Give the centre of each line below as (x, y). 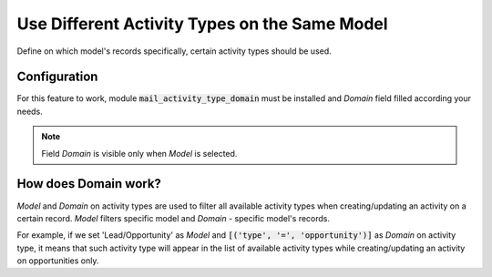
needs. (30, 111)
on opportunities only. (58, 261)
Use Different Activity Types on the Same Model (202, 24)
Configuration (57, 77)
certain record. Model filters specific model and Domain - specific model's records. (174, 218)
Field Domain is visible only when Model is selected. (139, 153)
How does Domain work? (89, 184)
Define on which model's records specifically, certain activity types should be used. (174, 51)
